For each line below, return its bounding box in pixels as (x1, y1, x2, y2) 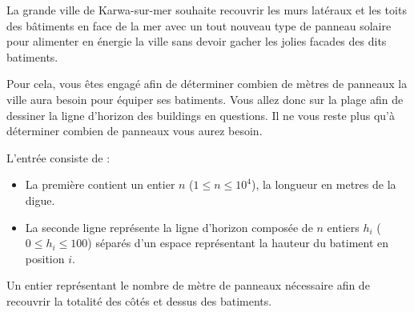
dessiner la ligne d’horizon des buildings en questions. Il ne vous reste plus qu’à (6, 106, 395, 123)
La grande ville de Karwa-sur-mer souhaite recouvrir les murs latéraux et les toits (6, 2, 407, 18)
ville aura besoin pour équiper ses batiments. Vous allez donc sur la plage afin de (6, 90, 404, 107)
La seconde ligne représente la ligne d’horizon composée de (25, 218, 313, 235)
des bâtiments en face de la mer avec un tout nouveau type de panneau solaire (6, 17, 392, 34)
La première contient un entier (25, 176, 175, 193)
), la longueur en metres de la (251, 176, 396, 193)
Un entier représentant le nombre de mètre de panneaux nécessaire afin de (6, 277, 370, 294)
